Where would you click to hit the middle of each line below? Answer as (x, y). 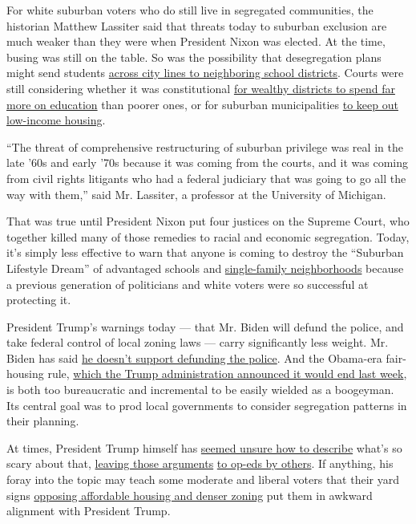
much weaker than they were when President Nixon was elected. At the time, (196, 41)
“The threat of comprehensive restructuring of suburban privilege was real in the (205, 146)
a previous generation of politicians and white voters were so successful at (188, 284)
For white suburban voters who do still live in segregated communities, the (190, 10)
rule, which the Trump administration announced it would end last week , (227, 374)
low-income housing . (56, 120)
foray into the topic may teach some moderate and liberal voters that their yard (203, 479)
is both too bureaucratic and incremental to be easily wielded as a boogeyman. (200, 390)
